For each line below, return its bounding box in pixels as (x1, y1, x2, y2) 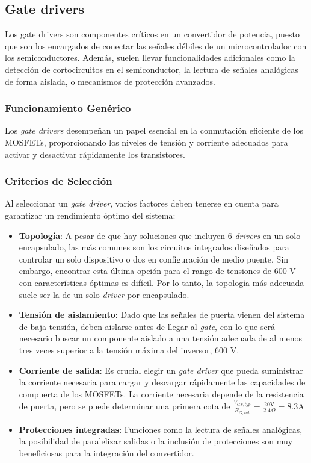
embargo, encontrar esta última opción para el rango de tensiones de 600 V (19, 264, 296, 277)
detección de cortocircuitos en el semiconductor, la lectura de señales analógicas (5, 63, 298, 75)
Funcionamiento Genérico (5, 101, 131, 116)
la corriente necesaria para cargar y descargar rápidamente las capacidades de (19, 376, 306, 388)
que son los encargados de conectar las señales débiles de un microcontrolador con (5, 39, 307, 52)
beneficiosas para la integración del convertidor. (19, 446, 194, 459)
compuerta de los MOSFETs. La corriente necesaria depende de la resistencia (19, 387, 304, 400)
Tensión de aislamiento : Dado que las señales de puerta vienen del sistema (19, 308, 305, 321)
